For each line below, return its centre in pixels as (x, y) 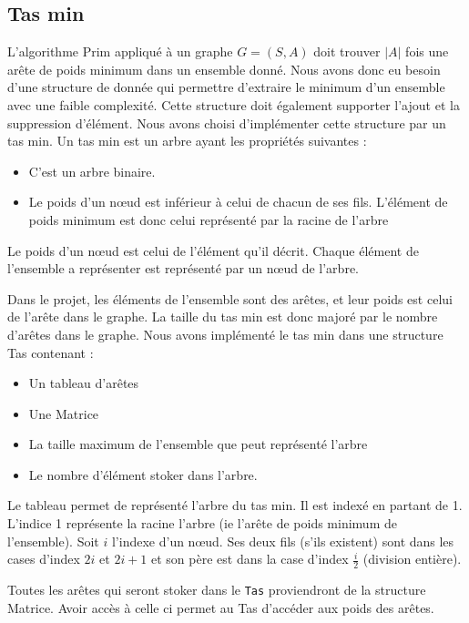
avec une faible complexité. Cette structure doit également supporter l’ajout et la (234, 104)
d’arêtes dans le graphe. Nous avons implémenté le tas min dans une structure (225, 334)
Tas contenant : (51, 352)
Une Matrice (64, 413)
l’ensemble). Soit (53, 541)
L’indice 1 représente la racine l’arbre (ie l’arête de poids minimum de (202, 523)
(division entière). (412, 559)
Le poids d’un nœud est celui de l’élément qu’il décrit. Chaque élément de (213, 250)
